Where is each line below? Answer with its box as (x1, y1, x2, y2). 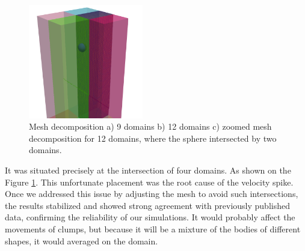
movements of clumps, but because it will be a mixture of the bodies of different (5, 223, 301, 235)
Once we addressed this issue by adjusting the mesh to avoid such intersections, (5, 187, 298, 200)
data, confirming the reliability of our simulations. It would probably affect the (5, 211, 295, 223)
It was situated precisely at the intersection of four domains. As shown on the (5, 164, 291, 177)
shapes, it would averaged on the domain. (5, 234, 158, 247)
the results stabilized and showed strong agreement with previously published (5, 199, 290, 211)
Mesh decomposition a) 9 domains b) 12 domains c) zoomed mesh (29, 120, 272, 133)
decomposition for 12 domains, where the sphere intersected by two (29, 132, 277, 144)
